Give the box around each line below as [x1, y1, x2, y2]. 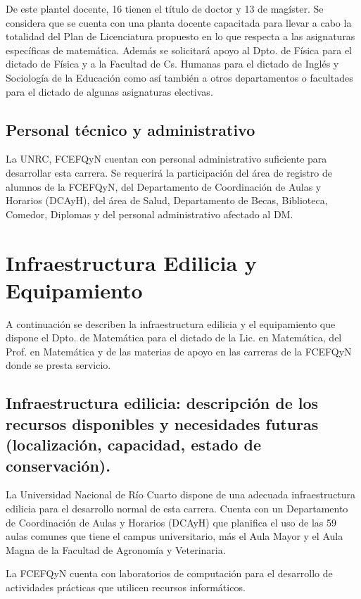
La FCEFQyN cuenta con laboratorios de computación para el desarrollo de [6, 566, 333, 581]
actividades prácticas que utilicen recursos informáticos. [6, 579, 246, 594]
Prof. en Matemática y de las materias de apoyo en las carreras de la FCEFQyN [6, 343, 352, 358]
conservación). [6, 454, 110, 476]
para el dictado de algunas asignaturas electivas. [6, 84, 213, 99]
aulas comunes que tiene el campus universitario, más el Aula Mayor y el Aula [6, 529, 343, 543]
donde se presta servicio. [6, 358, 111, 372]
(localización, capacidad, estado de [6, 434, 261, 455]
